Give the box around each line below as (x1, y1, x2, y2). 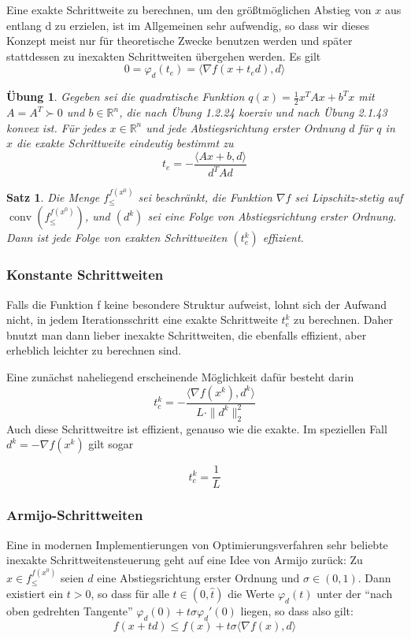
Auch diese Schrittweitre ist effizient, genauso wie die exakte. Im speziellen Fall (6, 420, 387, 437)
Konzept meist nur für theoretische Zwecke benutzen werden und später (6, 32, 353, 49)
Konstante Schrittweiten (6, 265, 164, 284)
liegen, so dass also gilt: (240, 603, 354, 619)
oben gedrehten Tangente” (6, 603, 133, 619)
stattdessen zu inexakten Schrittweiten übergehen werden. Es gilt (6, 47, 321, 64)
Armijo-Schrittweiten (6, 505, 143, 525)
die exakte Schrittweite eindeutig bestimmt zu (17, 135, 234, 151)
